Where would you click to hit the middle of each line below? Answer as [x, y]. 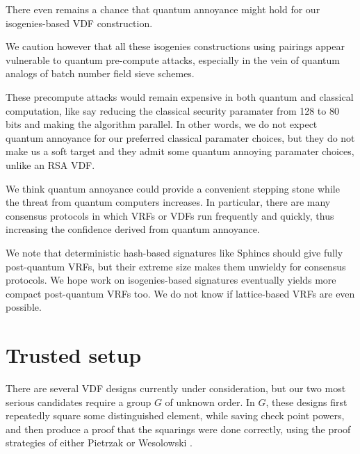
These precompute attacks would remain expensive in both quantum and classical [180, 96]
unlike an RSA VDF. [50, 164]
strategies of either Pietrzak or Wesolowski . [99, 443]
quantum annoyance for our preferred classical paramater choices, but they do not [180, 137]
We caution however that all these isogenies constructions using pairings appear [175, 46]
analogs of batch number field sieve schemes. [100, 73]
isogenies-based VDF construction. [79, 23]
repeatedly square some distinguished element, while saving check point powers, [175, 415]
